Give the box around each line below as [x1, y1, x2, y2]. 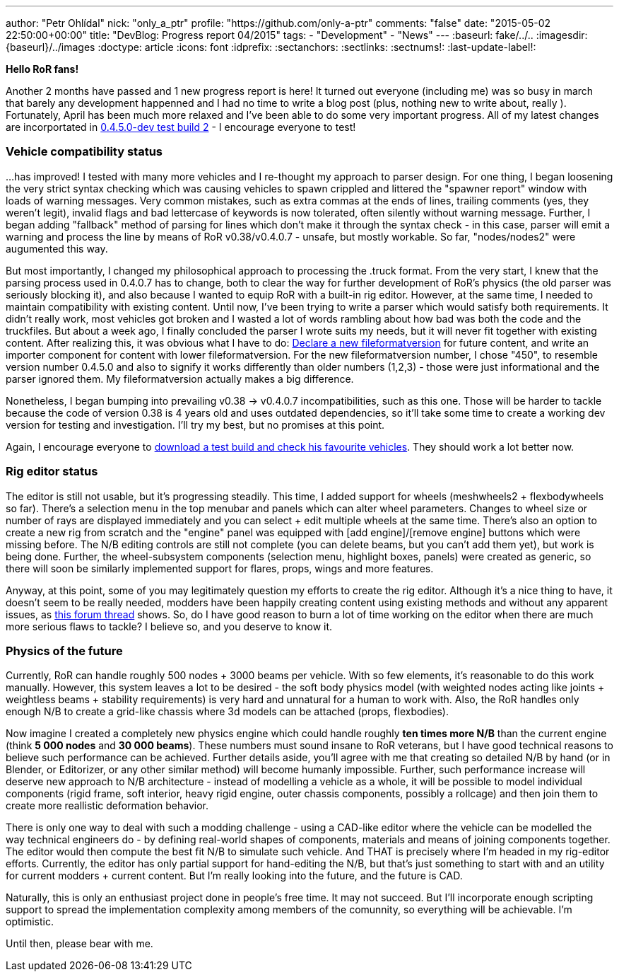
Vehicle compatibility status [6, 144, 163, 159]
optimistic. [6, 915, 54, 928]
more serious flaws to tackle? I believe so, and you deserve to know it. [6, 620, 333, 632]
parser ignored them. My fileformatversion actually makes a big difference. [6, 372, 354, 385]
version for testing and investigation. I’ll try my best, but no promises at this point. [6, 418, 385, 431]
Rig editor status [6, 464, 98, 479]
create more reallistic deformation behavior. [6, 799, 209, 812]
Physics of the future [6, 643, 123, 658]
